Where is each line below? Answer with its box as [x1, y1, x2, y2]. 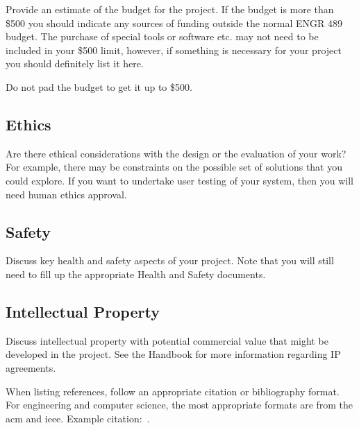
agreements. [6, 360, 56, 375]
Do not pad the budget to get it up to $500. [6, 79, 192, 94]
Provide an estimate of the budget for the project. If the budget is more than [6, 2, 334, 16]
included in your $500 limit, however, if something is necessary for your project [6, 42, 342, 57]
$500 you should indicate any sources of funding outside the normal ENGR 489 [6, 15, 343, 30]
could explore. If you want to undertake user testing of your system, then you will [6, 173, 353, 187]
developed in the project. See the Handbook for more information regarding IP [6, 347, 341, 361]
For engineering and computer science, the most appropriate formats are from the [6, 397, 353, 412]
